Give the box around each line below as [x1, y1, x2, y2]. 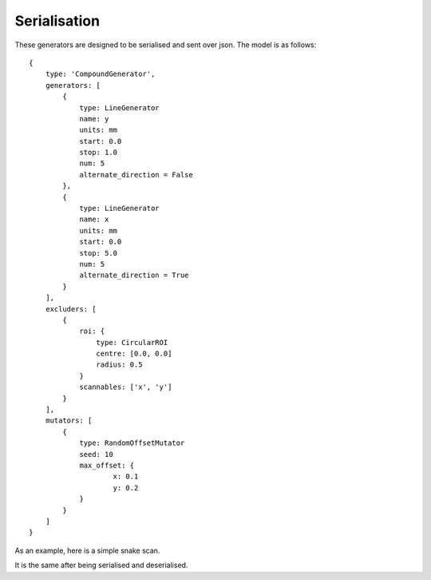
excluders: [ [45, 304, 97, 313]
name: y [79, 114, 109, 123]
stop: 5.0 [79, 248, 118, 257]
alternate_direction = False [79, 170, 193, 179]
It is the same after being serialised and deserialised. [14, 560, 188, 570]
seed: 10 [79, 450, 113, 459]
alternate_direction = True [79, 271, 189, 280]
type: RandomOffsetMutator [79, 439, 185, 447]
